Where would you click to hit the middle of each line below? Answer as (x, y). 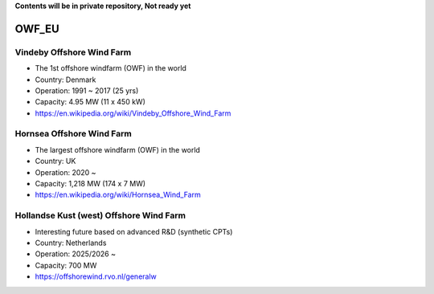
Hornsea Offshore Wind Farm (73, 134)
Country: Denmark (66, 80)
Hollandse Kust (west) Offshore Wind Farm (100, 215)
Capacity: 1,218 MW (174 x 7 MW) (90, 184)
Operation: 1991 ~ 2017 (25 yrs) (87, 90)
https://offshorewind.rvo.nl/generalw (96, 276)
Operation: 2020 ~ (66, 172)
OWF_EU (37, 29)
